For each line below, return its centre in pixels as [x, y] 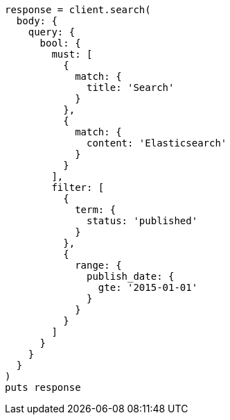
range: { [98, 265]
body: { [37, 21]
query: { [52, 32]
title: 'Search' [131, 87]
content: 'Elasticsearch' [157, 143]
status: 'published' [142, 221]
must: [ [72, 54]
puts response [43, 387]
